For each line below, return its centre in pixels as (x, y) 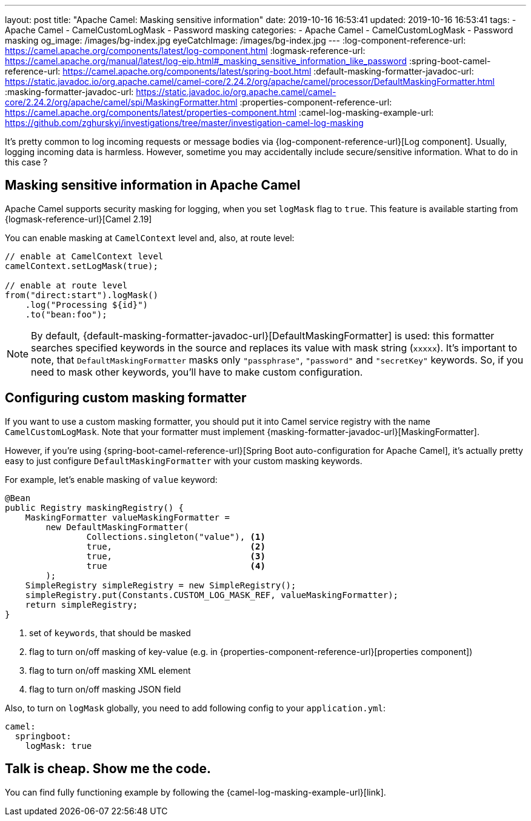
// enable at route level (66, 285)
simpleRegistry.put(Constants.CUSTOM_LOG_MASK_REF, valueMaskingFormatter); (212, 595)
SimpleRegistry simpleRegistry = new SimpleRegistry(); (161, 585)
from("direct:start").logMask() (82, 295)
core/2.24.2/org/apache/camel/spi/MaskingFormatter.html (121, 102)
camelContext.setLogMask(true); (82, 266)
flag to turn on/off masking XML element (110, 670)
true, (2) (176, 546)
